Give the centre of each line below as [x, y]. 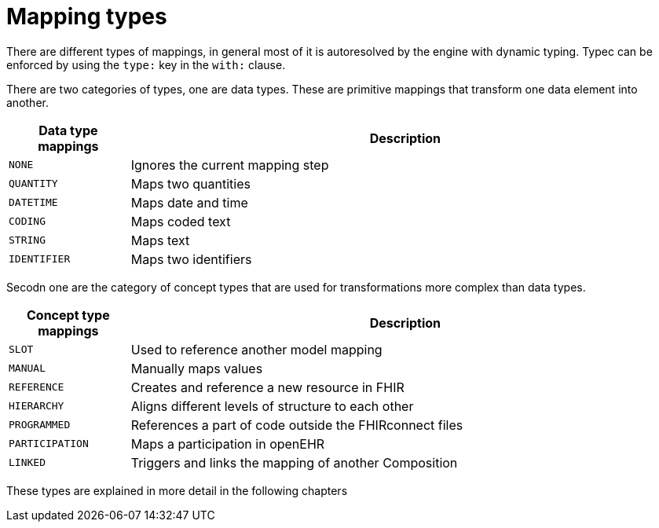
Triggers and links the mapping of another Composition [294, 462]
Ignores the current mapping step [230, 165]
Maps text [160, 240]
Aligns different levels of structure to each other [272, 406]
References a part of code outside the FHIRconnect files [297, 425]
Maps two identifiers [191, 259]
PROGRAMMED [40, 425]
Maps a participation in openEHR [228, 444]
